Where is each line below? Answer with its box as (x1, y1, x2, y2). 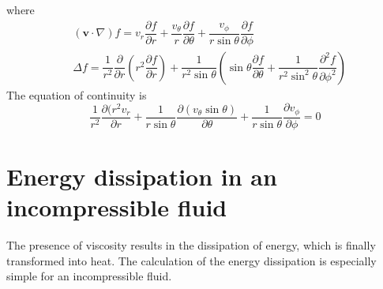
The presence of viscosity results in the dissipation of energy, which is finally (6, 237, 376, 253)
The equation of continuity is (6, 86, 147, 103)
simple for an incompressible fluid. (6, 268, 172, 284)
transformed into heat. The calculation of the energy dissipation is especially (6, 252, 377, 268)
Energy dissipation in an (6, 160, 277, 192)
